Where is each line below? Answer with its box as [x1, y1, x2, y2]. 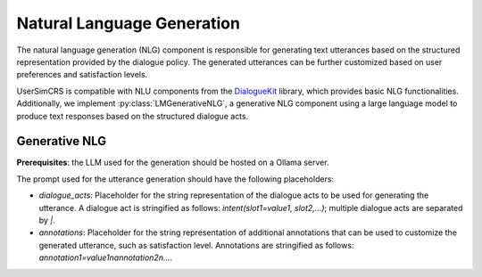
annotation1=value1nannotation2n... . [38, 252, 173, 263]
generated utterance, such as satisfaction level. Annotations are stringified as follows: [38, 240, 354, 250]
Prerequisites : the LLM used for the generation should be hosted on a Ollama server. [16, 157, 329, 168]
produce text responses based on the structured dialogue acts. [16, 110, 249, 121]
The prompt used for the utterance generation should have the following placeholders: [16, 174, 335, 184]
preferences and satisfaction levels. [16, 69, 148, 80]
